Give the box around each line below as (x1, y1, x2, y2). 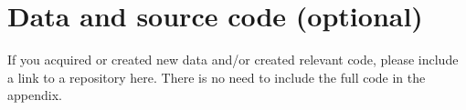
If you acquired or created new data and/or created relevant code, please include (7, 50, 459, 69)
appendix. (7, 85, 62, 105)
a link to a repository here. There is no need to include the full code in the (7, 67, 426, 86)
